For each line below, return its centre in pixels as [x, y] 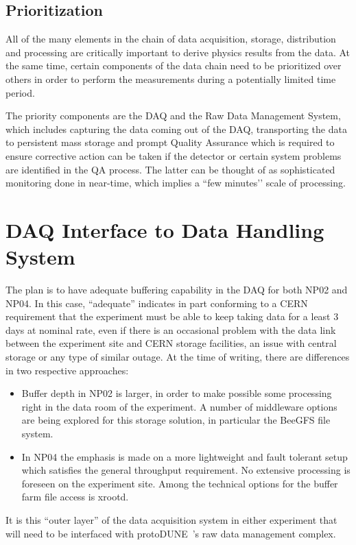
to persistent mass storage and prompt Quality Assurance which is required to [170, 142]
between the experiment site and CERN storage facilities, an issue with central [171, 343]
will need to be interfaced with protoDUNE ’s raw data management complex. [171, 533]
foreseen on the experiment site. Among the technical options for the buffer [180, 483]
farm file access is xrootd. [75, 497]
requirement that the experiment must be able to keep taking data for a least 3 [172, 316]
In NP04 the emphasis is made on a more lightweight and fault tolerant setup [185, 456]
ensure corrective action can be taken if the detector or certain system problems [174, 155]
